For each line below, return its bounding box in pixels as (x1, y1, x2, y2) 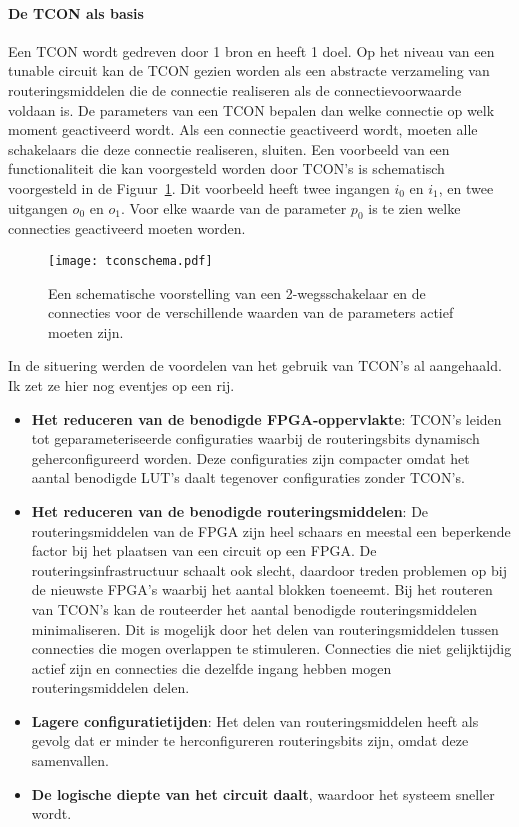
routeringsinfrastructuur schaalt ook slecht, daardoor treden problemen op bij (31, 559, 507, 580)
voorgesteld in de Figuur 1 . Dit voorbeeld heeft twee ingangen (8, 177, 390, 198)
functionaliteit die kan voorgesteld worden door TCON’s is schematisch (8, 158, 445, 179)
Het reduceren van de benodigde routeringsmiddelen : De (31, 500, 429, 521)
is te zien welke (368, 197, 461, 218)
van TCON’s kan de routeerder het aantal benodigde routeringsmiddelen (31, 598, 478, 619)
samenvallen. (31, 750, 109, 771)
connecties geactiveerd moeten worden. (8, 218, 246, 239)
